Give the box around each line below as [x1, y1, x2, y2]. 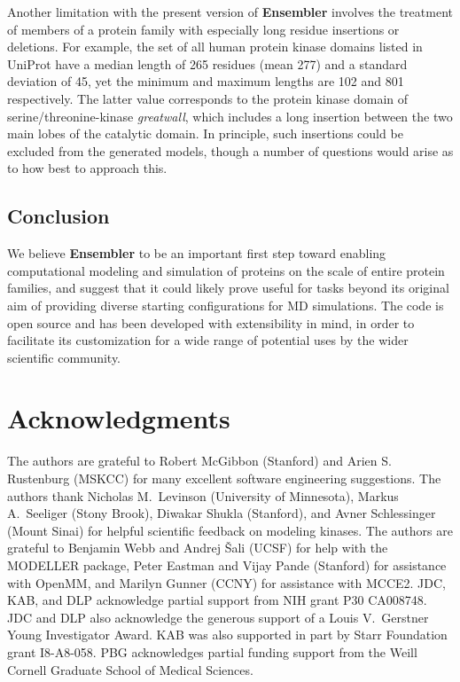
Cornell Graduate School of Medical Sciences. [7, 660, 253, 678]
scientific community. [7, 348, 121, 366]
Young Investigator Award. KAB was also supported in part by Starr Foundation [7, 625, 448, 644]
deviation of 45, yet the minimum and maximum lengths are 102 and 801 [7, 72, 404, 90]
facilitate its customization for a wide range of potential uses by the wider [7, 331, 409, 349]
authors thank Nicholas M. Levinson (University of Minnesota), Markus [7, 486, 399, 505]
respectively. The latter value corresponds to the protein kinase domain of [7, 89, 409, 107]
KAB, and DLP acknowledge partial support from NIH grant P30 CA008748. [7, 591, 427, 609]
